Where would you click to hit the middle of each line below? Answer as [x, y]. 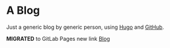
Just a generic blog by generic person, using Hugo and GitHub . [85, 27]
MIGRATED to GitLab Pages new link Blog [58, 38]
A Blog [23, 10]
